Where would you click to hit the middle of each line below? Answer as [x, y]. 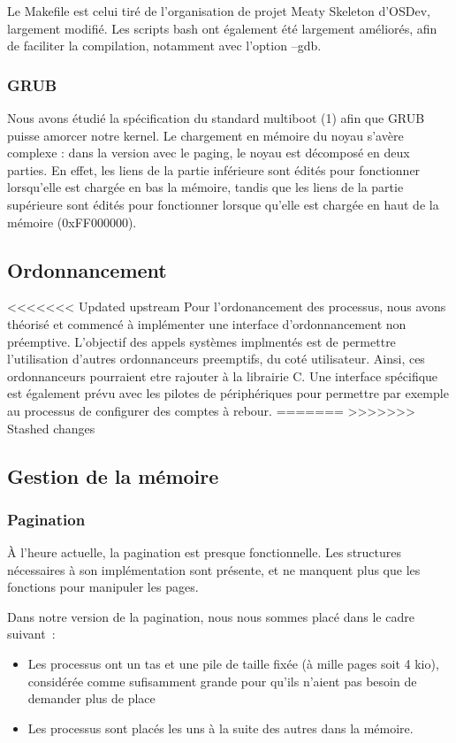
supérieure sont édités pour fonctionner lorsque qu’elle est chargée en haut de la [223, 204]
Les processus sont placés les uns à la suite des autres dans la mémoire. [220, 728]
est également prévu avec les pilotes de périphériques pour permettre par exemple [228, 393]
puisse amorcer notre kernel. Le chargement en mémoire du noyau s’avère [205, 135]
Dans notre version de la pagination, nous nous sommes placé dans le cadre [211, 616]
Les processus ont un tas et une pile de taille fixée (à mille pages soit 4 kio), [233, 664]
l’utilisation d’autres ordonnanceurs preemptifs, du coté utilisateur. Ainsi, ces [216, 359]
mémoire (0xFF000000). [72, 222]
